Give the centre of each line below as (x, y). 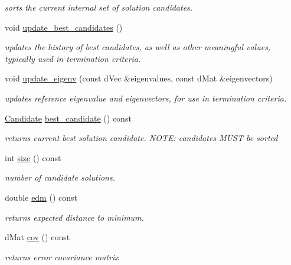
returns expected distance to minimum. (74, 217)
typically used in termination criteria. (73, 58)
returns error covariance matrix (62, 256)
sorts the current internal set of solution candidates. (99, 7)
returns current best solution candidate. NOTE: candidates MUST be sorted (141, 138)
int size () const (33, 157)
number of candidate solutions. (60, 177)
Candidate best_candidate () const (68, 118)
